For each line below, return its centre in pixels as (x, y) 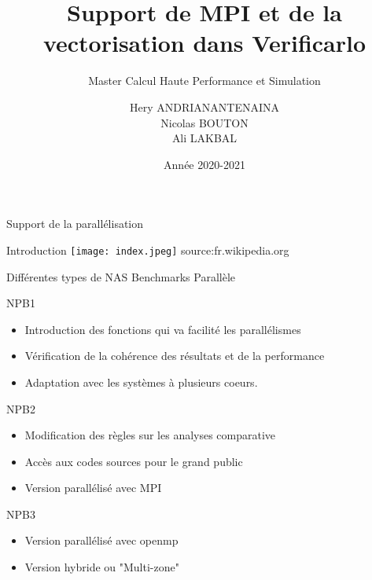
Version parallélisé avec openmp (101, 540)
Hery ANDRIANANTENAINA (204, 106)
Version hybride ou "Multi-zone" (102, 567)
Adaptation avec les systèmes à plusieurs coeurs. (141, 382)
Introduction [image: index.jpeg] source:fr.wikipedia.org (148, 250)
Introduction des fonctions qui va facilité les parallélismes (163, 329)
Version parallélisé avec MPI (93, 488)
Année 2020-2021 (204, 164)
